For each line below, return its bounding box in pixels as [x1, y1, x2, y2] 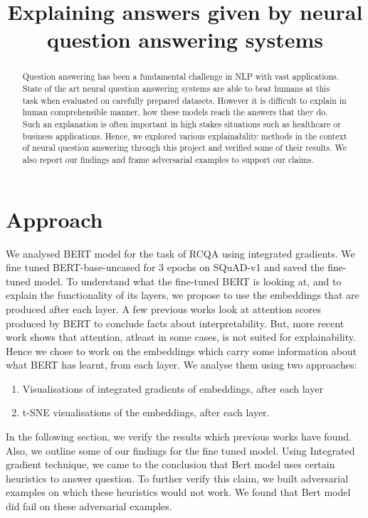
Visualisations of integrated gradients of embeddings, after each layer [22, 381, 323, 396]
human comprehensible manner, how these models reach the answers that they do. [22, 106, 328, 118]
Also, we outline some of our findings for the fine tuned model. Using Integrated [6, 443, 355, 458]
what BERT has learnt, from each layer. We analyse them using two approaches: [6, 357, 357, 372]
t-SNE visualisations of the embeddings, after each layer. [22, 405, 270, 420]
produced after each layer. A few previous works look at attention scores [6, 301, 322, 316]
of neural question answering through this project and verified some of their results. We [22, 142, 347, 154]
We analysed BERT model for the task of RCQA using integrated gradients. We [6, 245, 355, 260]
